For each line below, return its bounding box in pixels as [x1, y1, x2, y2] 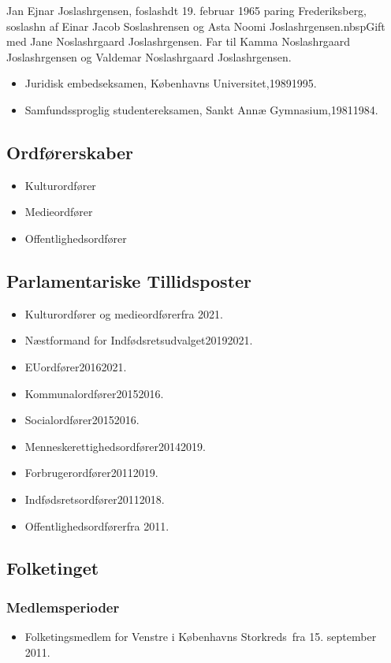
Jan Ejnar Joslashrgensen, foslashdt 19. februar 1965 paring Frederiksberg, [6, 2, 367, 18]
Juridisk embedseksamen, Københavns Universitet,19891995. [24, 75, 317, 91]
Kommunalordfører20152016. [24, 385, 164, 401]
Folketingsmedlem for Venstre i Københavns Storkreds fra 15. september [24, 628, 377, 645]
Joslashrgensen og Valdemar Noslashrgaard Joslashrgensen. [6, 48, 292, 65]
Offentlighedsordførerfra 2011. [24, 517, 169, 534]
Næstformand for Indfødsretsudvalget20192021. [24, 332, 253, 348]
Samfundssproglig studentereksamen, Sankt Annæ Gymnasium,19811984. [24, 101, 378, 117]
